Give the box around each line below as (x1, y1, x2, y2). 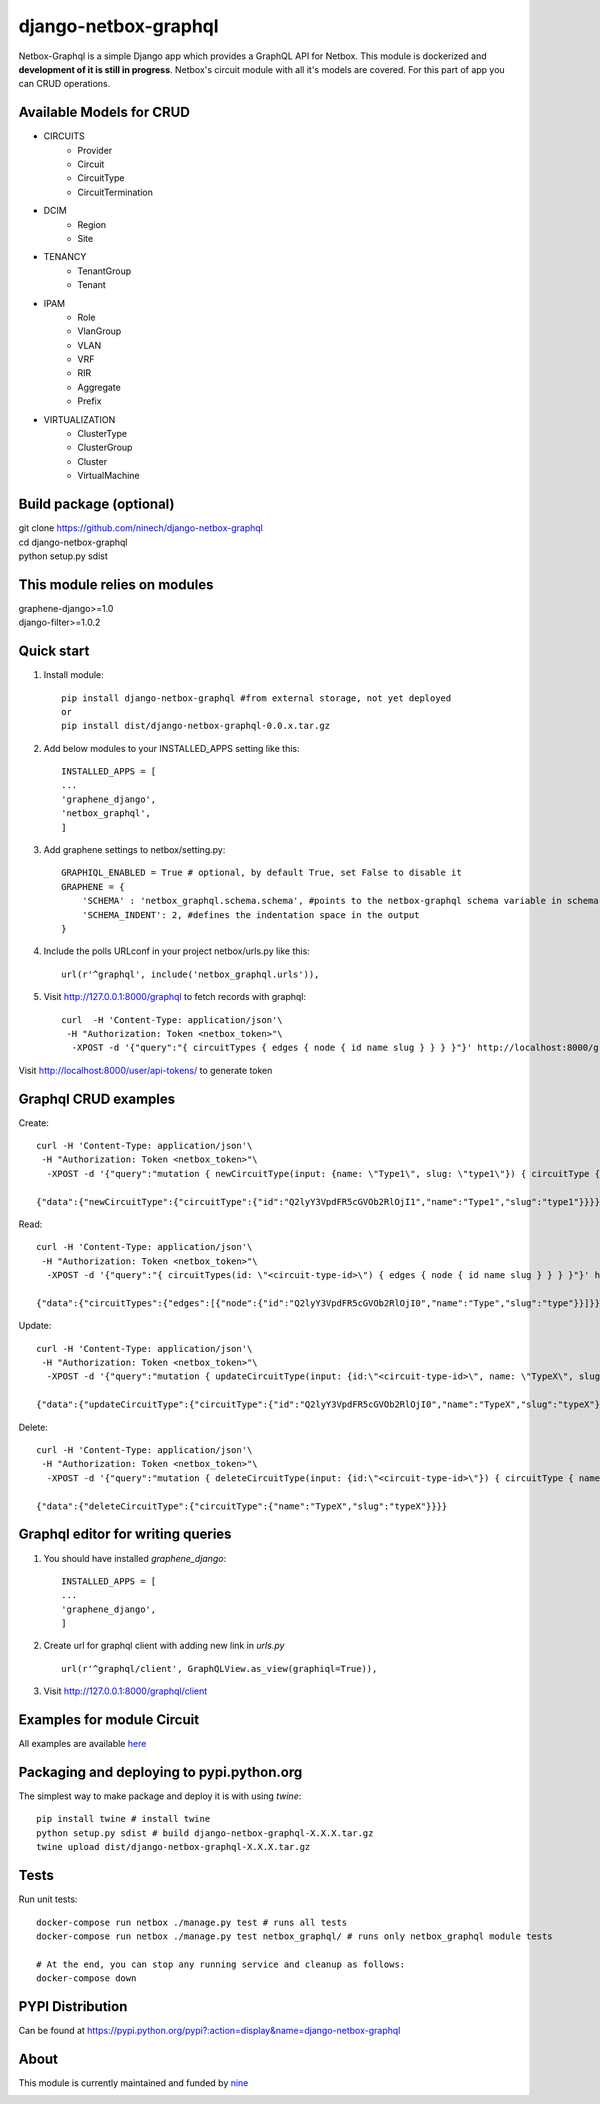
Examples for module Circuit (18, 1711, 200, 1729)
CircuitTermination (77, 186, 154, 198)
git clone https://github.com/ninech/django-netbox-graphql (18, 522, 264, 534)
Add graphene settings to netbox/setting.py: (43, 844, 226, 856)
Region (77, 218, 107, 230)
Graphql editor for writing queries (18, 1526, 232, 1543)
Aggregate (77, 381, 122, 393)
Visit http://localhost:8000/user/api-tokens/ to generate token (18, 1064, 273, 1076)
